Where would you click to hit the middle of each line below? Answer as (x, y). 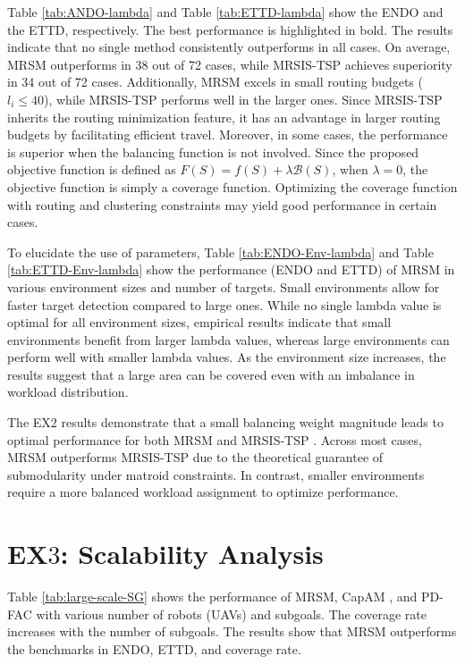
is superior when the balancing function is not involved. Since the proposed (213, 151)
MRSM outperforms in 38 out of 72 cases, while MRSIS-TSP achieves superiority (230, 64)
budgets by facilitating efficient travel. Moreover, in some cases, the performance (228, 134)
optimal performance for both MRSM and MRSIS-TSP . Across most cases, (215, 439)
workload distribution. (68, 392)
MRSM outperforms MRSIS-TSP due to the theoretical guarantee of (195, 457)
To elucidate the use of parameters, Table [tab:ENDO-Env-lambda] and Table (220, 252)
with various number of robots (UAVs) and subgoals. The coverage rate (231, 614)
